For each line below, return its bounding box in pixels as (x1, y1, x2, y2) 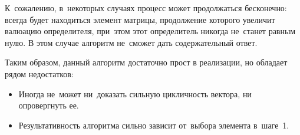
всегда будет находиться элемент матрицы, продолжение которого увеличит (5, 13, 275, 25)
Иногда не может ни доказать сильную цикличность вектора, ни (18, 87, 252, 100)
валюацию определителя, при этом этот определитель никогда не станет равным (5, 25, 296, 37)
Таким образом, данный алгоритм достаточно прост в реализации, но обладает (5, 56, 288, 68)
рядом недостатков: (5, 67, 74, 80)
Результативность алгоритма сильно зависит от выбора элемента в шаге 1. (18, 118, 289, 131)
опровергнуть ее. (18, 99, 79, 111)
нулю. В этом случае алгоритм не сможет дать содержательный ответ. (5, 36, 258, 48)
